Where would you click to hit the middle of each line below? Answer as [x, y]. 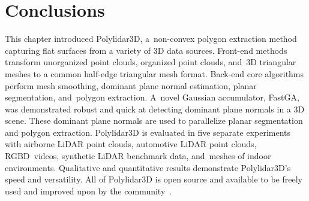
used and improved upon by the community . [88, 191]
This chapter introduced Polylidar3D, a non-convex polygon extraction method [151, 39]
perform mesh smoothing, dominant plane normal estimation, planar [131, 85]
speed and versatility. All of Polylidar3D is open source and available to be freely [154, 179]
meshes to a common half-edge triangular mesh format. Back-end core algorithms [154, 73]
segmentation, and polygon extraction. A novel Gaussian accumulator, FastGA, [152, 97]
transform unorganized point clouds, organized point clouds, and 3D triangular [151, 62]
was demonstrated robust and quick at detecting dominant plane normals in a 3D [155, 109]
